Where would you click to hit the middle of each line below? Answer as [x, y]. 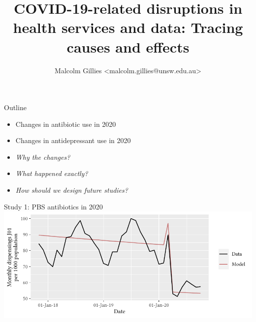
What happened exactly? [52, 173]
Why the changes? [43, 157]
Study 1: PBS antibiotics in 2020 [53, 206]
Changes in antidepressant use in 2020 [73, 140]
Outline [15, 107]
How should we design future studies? [72, 190]
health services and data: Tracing [128, 27]
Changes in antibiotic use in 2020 [66, 124]
